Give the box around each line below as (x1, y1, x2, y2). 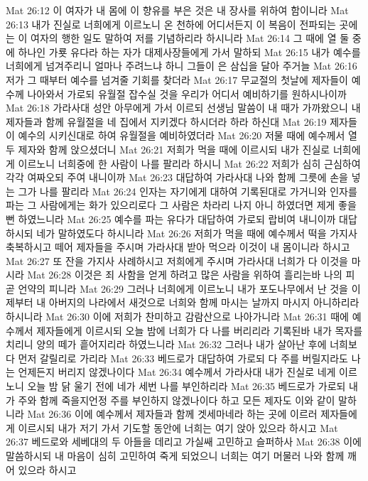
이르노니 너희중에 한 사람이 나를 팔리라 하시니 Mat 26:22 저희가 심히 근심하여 (18, 156, 361, 171)
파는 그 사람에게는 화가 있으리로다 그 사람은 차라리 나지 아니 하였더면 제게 (6, 198, 335, 212)
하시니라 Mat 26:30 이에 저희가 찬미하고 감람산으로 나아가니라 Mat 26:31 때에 (6, 309, 349, 324)
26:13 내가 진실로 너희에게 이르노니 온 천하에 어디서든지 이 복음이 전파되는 (6, 16, 336, 31)
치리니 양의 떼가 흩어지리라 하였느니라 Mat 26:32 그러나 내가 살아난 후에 (6, 337, 327, 352)
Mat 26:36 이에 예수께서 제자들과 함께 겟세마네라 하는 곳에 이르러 (27, 406, 318, 421)
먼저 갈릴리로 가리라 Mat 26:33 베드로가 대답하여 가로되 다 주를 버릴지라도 (18, 350, 348, 365)
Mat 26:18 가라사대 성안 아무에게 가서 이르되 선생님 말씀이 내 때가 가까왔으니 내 (6, 100, 361, 115)
